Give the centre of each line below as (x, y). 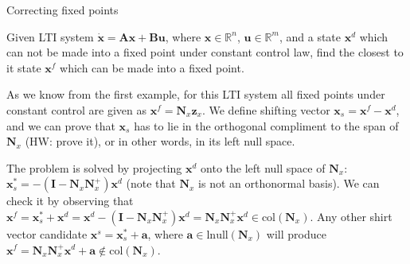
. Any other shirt (351, 216)
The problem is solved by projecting (94, 167)
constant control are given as (76, 109)
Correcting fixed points (62, 10)
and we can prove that (61, 125)
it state (24, 67)
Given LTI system (50, 36)
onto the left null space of (263, 167)
